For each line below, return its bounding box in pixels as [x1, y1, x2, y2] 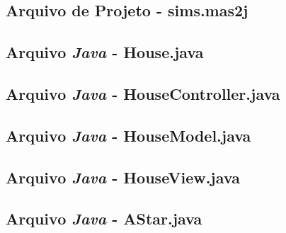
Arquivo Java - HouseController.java [6, 82, 280, 104]
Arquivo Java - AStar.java [6, 208, 202, 229]
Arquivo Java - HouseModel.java [6, 124, 251, 146]
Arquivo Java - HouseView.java [6, 166, 240, 188]
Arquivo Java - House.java [6, 41, 204, 63]
